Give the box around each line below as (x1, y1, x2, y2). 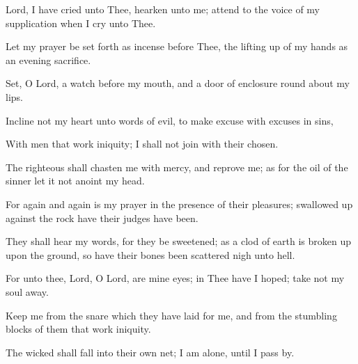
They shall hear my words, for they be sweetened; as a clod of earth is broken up (6, 234, 351, 248)
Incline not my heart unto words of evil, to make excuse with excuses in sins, (6, 113, 334, 127)
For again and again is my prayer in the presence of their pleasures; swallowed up (6, 196, 353, 211)
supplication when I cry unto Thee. (6, 15, 156, 30)
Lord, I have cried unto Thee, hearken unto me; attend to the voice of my (6, 2, 320, 16)
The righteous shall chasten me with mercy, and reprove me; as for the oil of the (6, 159, 348, 174)
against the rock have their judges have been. (6, 210, 199, 225)
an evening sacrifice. (6, 52, 91, 67)
